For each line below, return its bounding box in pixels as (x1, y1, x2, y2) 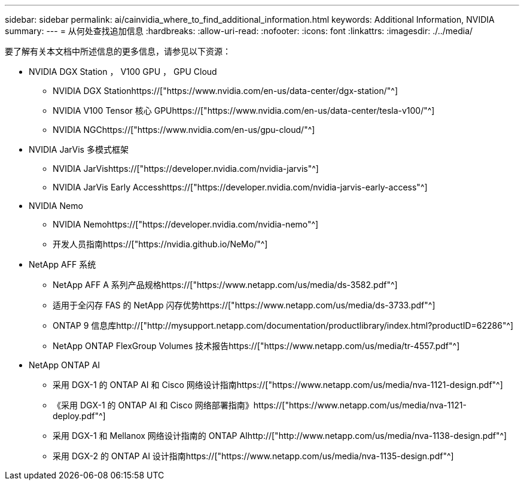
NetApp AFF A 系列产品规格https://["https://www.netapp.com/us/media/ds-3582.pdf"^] (53, 280, 398, 290)
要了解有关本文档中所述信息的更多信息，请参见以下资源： (5, 46, 231, 56)
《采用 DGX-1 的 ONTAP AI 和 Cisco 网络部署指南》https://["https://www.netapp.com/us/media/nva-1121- (53, 400, 467, 410)
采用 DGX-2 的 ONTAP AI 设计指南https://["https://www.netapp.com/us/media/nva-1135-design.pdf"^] (53, 451, 454, 461)
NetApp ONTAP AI (29, 360, 100, 370)
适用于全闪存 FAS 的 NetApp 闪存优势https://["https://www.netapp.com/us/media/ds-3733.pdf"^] (53, 300, 435, 310)
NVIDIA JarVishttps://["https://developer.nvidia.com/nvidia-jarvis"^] (53, 163, 319, 174)
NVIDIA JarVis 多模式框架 (29, 144, 129, 154)
